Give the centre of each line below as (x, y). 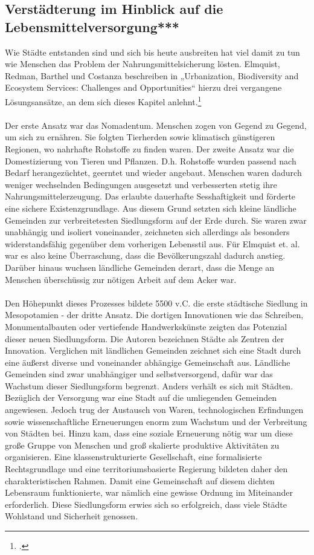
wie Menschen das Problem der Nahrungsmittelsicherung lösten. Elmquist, (143, 64)
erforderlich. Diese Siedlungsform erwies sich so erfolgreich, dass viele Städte (146, 504)
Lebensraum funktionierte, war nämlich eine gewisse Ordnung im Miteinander (149, 492)
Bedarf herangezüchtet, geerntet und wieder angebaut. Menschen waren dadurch (153, 173)
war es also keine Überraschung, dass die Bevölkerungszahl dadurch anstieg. (145, 255)
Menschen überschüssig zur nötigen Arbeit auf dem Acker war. (121, 279)
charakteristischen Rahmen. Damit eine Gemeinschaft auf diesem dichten (140, 480)
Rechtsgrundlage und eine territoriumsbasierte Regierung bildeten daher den (146, 469)
